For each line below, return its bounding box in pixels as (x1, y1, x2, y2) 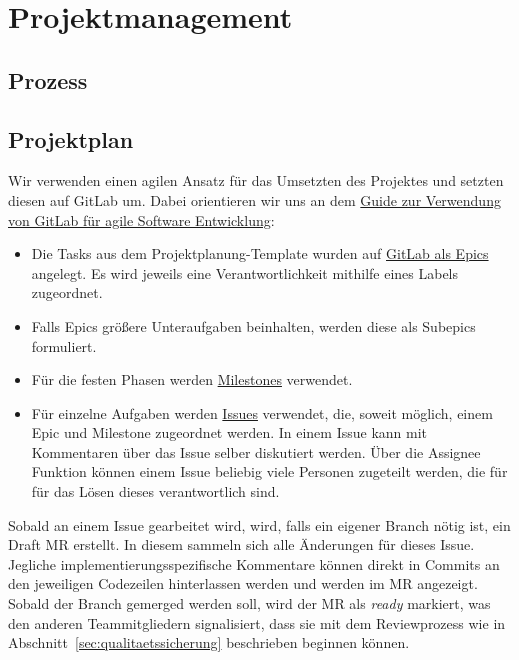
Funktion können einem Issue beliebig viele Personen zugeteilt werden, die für (31, 461, 508, 482)
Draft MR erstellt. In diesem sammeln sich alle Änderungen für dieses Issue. (8, 534, 475, 555)
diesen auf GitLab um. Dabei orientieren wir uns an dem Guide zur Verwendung (8, 189, 501, 210)
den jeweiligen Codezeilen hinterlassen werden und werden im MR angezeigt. (8, 573, 478, 594)
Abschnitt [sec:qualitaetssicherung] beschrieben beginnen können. (8, 632, 410, 653)
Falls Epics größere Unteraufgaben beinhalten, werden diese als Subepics (31, 315, 476, 336)
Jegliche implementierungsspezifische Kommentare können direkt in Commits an (8, 553, 500, 574)
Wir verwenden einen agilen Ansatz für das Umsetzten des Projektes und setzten (8, 170, 504, 191)
